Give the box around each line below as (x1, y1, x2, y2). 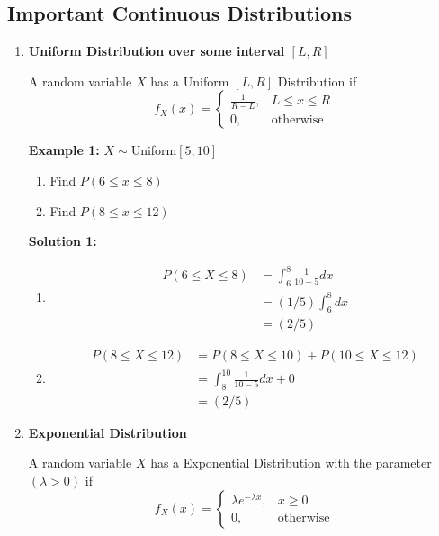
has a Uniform (150, 71, 229, 90)
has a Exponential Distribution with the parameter (150, 453, 432, 472)
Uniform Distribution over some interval (28, 41, 285, 60)
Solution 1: (28, 232, 97, 250)
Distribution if (277, 71, 357, 90)
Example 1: (28, 141, 100, 159)
